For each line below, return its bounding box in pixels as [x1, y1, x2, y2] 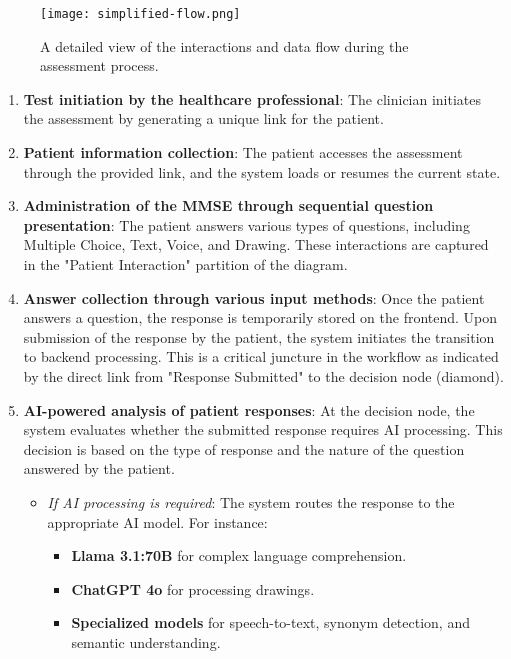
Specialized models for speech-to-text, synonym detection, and [71, 612, 470, 633]
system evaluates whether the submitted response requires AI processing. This [23, 419, 503, 440]
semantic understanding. [71, 631, 221, 652]
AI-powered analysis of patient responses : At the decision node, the [23, 399, 475, 420]
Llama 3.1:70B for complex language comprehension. [71, 545, 407, 566]
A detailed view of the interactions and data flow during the [40, 35, 409, 56]
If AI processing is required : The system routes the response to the [47, 491, 455, 512]
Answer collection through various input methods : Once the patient [23, 287, 485, 308]
